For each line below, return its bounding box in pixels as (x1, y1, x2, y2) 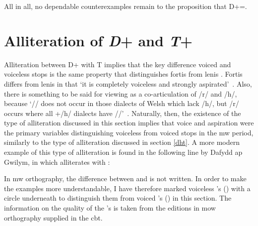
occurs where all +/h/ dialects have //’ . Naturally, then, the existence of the (4, 108, 241, 118)
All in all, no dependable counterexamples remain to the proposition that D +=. (4, 1, 247, 11)
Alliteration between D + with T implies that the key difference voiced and (4, 59, 231, 69)
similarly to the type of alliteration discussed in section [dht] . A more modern (4, 137, 240, 147)
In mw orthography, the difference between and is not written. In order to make (4, 173, 247, 184)
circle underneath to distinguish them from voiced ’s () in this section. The (4, 193, 232, 203)
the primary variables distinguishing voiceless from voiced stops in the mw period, (4, 127, 254, 137)
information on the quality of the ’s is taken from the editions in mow (4, 203, 216, 213)
